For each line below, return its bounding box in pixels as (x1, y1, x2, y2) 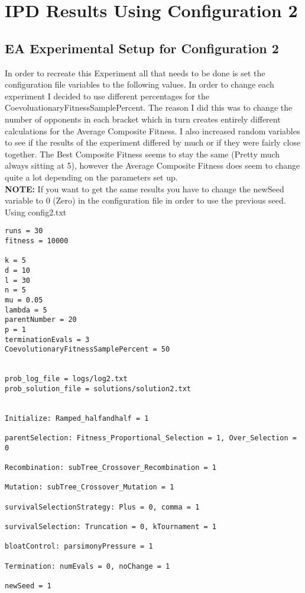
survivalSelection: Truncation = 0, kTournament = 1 (5, 522, 216, 531)
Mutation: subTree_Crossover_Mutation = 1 (5, 483, 174, 492)
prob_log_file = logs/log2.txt (5, 375, 128, 383)
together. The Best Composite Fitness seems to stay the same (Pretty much (5, 147, 280, 160)
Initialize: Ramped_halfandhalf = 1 (5, 414, 149, 423)
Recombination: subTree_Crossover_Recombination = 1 (5, 463, 216, 472)
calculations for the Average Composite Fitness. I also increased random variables (5, 124, 300, 137)
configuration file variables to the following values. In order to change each (5, 78, 274, 91)
